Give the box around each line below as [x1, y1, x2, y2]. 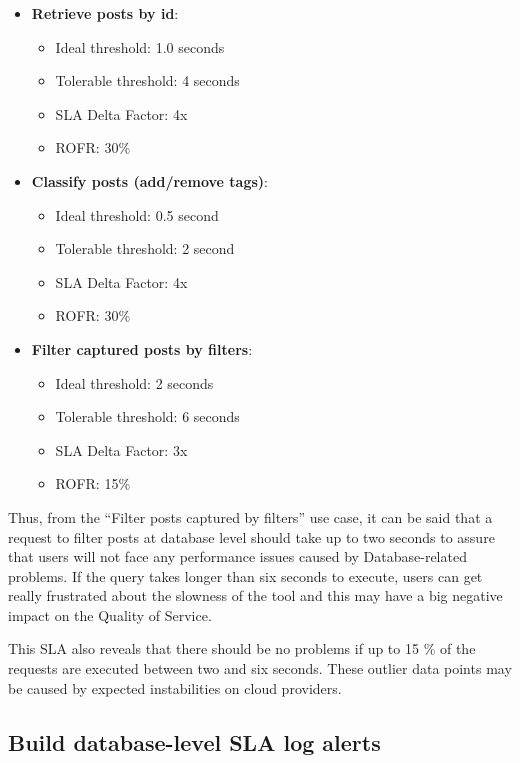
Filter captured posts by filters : [31, 338, 253, 359]
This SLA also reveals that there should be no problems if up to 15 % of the [8, 638, 476, 659]
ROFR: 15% [55, 473, 131, 494]
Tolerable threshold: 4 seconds [55, 70, 240, 91]
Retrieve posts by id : [31, 3, 179, 23]
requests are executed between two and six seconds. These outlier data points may [8, 658, 512, 679]
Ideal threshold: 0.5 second [55, 204, 219, 225]
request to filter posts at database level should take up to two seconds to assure [8, 526, 495, 547]
